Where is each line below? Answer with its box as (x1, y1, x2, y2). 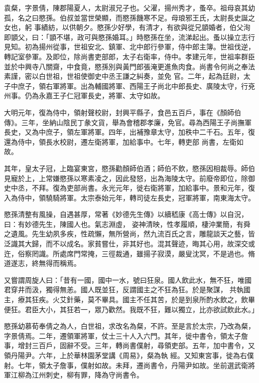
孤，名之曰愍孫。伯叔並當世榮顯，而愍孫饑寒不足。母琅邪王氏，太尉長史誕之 (4, 12, 255, 22)
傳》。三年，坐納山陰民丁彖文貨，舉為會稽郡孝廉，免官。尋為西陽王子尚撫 (4, 117, 245, 127)
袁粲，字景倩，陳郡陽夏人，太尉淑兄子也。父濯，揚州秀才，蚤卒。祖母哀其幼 (4, 2, 255, 12)
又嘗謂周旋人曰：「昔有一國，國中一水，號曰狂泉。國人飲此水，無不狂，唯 (4, 274, 245, 285)
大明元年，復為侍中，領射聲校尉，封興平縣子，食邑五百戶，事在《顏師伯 (4, 107, 241, 117)
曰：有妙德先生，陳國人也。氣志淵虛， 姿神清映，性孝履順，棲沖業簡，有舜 (4, 218, 251, 229)
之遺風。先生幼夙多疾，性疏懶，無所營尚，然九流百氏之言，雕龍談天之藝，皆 (4, 228, 255, 239)
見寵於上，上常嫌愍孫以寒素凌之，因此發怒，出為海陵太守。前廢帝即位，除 (4, 173, 248, 183)
